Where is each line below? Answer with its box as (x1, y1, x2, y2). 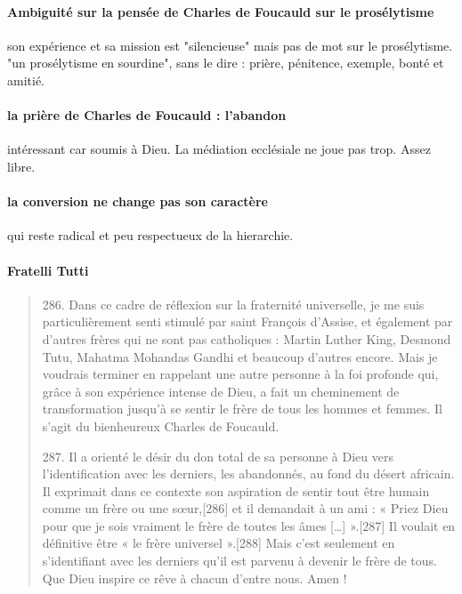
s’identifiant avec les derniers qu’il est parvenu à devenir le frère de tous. (42, 551, 437, 570)
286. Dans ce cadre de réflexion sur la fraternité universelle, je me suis (42, 294, 425, 313)
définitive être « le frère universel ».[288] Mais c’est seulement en (42, 534, 395, 552)
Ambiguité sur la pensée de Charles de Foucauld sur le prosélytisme (7, 2, 434, 20)
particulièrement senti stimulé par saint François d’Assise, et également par (42, 312, 453, 331)
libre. (7, 157, 36, 175)
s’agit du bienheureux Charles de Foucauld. (42, 416, 280, 435)
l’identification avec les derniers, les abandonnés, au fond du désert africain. (42, 464, 455, 483)
